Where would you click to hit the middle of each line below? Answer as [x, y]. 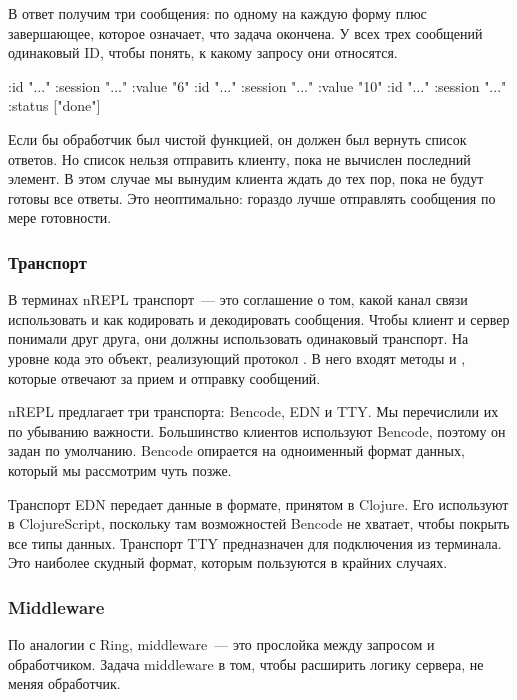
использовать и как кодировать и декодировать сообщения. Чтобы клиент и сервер [259, 318]
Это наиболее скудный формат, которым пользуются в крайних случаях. [228, 562]
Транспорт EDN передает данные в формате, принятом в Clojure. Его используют [258, 503]
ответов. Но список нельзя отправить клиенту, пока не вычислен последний [239, 158]
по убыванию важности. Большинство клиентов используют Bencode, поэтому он [257, 430]
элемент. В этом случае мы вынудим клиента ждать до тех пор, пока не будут [246, 178]
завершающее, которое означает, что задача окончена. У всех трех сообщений [245, 32]
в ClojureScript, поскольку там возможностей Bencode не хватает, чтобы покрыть [259, 523]
